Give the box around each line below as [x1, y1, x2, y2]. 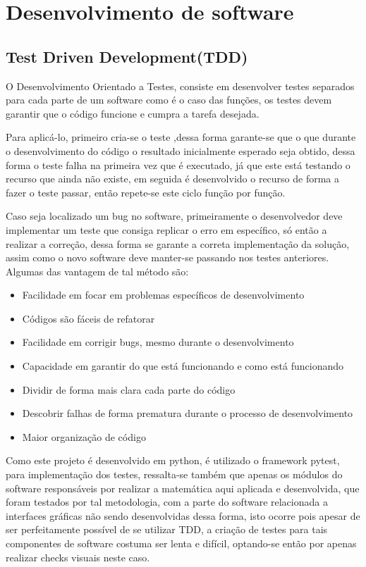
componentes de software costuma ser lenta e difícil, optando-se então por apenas [6, 536, 357, 551]
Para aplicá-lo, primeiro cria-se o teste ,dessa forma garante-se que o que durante [6, 130, 356, 144]
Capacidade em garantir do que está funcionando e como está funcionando [22, 359, 344, 373]
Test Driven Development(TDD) [6, 45, 248, 67]
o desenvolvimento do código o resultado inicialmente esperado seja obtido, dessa [6, 143, 355, 158]
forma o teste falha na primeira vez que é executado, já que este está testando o [6, 157, 350, 172]
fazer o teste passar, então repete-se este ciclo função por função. [6, 185, 286, 199]
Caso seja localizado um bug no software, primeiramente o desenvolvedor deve [6, 208, 343, 223]
